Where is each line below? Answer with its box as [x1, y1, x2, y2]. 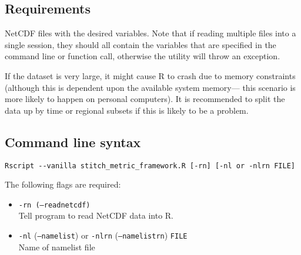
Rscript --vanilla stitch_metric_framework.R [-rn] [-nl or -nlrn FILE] [5, 161, 295, 170]
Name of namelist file [18, 240, 95, 253]
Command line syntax [5, 132, 141, 151]
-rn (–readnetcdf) [18, 200, 91, 209]
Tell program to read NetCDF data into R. [18, 209, 173, 222]
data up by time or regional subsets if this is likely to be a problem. [5, 104, 249, 116]
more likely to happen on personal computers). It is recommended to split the [5, 93, 285, 105]
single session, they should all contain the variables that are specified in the [5, 38, 276, 50]
